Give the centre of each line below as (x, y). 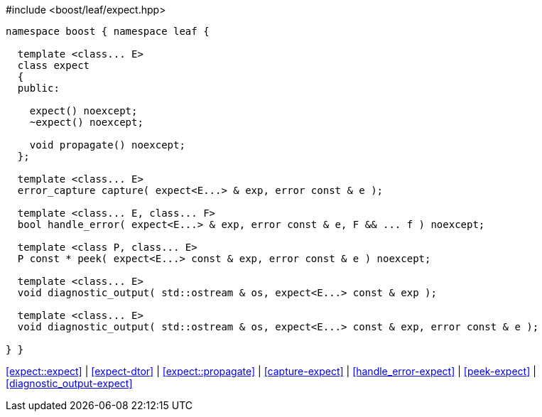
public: (38, 88)
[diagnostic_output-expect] (69, 383)
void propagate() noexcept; (107, 145)
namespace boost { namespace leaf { (108, 31)
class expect (54, 65)
